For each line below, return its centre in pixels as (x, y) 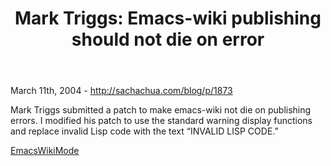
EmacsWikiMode (45, 151)
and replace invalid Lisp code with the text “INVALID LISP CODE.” (144, 131)
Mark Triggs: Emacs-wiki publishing (168, 18)
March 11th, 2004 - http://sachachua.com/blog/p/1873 (121, 91)
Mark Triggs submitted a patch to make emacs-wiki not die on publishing (161, 110)
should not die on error (168, 39)
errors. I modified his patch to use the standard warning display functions (161, 121)
